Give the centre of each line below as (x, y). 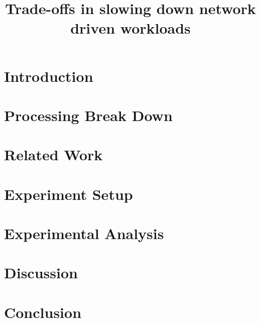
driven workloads (131, 28)
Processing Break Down (88, 115)
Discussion (41, 273)
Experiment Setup (69, 194)
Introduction (49, 76)
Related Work (53, 154)
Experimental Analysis (84, 233)
